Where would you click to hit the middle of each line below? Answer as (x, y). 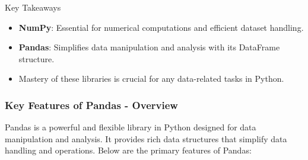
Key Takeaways (33, 7)
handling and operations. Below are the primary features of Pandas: (128, 150)
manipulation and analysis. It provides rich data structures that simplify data (146, 138)
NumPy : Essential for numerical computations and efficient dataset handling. (161, 27)
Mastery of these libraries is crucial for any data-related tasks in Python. (151, 79)
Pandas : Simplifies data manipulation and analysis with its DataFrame (149, 47)
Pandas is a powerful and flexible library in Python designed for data (131, 127)
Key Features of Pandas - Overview (91, 105)
